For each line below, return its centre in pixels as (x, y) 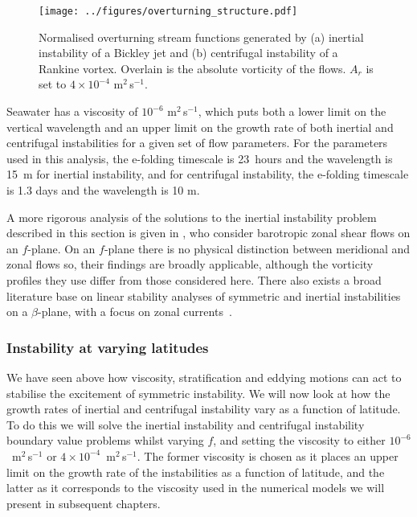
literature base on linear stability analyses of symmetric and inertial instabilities (204, 295)
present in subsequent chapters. (84, 503)
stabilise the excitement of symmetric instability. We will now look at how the (198, 393)
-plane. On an (61, 248)
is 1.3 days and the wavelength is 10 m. (103, 190)
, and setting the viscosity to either (299, 440)
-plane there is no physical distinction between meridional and (257, 248)
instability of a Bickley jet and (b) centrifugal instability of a (188, 53)
